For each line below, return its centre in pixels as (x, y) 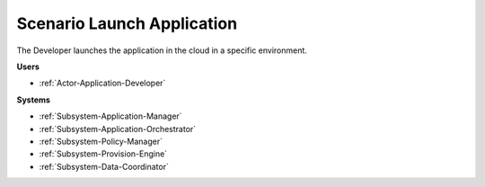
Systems (34, 100)
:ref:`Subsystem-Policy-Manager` (101, 141)
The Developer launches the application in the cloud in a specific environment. (162, 50)
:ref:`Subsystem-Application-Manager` (111, 116)
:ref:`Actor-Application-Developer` (102, 83)
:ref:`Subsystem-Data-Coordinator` (104, 166)
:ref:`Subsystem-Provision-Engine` (103, 154)
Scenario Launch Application (127, 23)
